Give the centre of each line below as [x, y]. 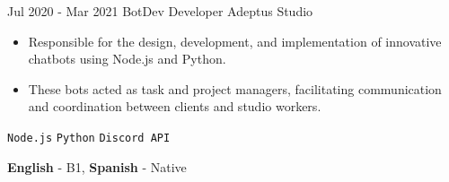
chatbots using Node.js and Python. [127, 59]
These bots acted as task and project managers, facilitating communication [235, 88]
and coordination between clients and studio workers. [175, 106]
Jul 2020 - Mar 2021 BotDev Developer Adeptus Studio [160, 11]
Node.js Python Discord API [89, 138]
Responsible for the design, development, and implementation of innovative [235, 41]
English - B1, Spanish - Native [97, 166]
